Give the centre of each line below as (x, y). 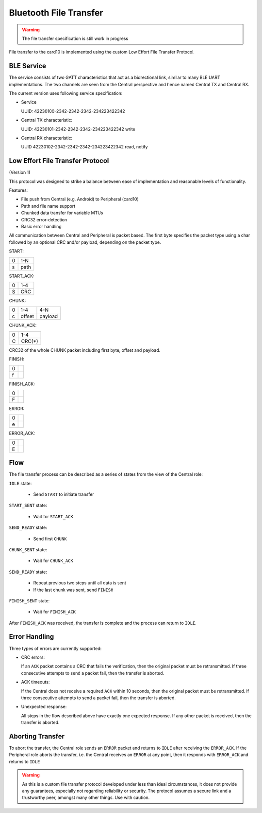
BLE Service (27, 66)
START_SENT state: (28, 506)
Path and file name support (48, 206)
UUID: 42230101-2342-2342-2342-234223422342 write (78, 129)
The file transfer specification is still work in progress (75, 38)
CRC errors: (33, 657)
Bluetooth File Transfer (56, 13)
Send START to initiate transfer (64, 494)
